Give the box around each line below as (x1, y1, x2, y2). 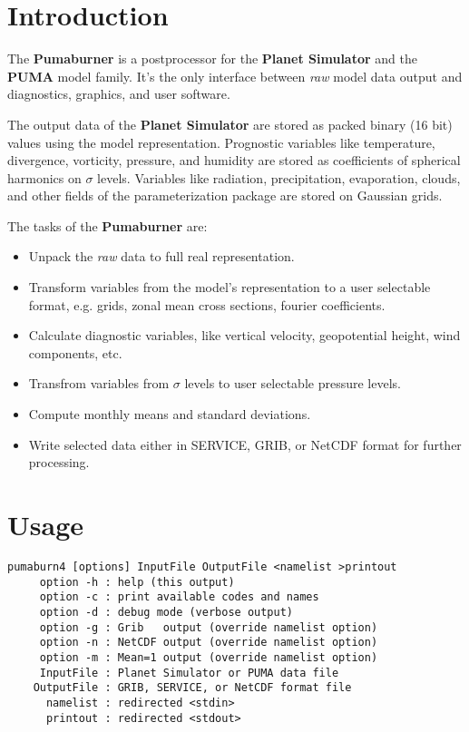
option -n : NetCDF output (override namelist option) (39, 636, 378, 649)
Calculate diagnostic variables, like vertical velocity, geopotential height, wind (28, 326, 461, 345)
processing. (28, 453, 90, 472)
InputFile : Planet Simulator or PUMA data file (39, 666, 339, 679)
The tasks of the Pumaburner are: (7, 216, 208, 235)
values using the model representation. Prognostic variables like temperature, (7, 132, 435, 151)
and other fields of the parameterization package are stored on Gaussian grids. (7, 186, 443, 205)
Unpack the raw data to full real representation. (28, 247, 295, 266)
